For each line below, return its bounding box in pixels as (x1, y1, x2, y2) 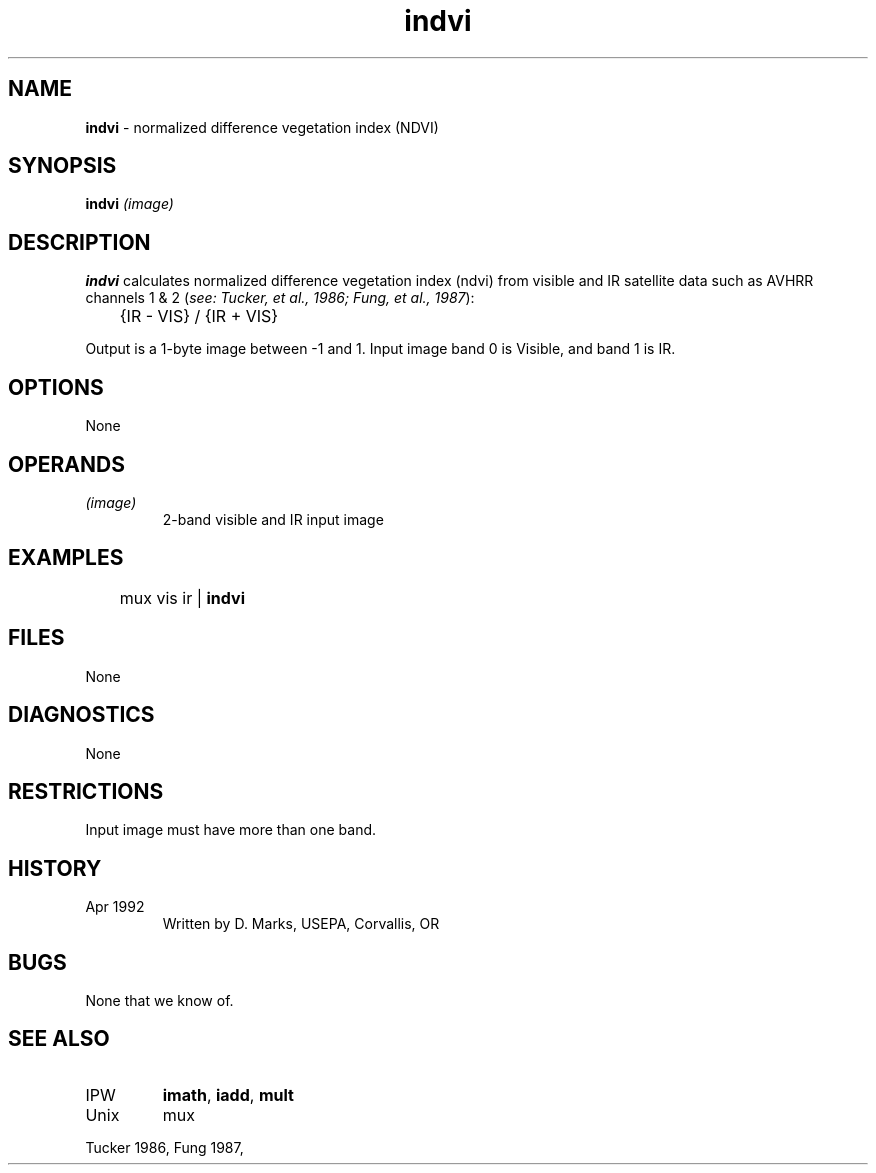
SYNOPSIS (8, 153, 117, 179)
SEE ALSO (8, 1026, 110, 1052)
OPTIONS (8, 374, 104, 400)
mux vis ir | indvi (119, 587, 246, 608)
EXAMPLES (8, 545, 124, 571)
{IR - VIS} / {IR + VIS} (119, 306, 279, 327)
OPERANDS (8, 451, 125, 477)
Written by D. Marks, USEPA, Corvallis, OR (162, 915, 440, 933)
